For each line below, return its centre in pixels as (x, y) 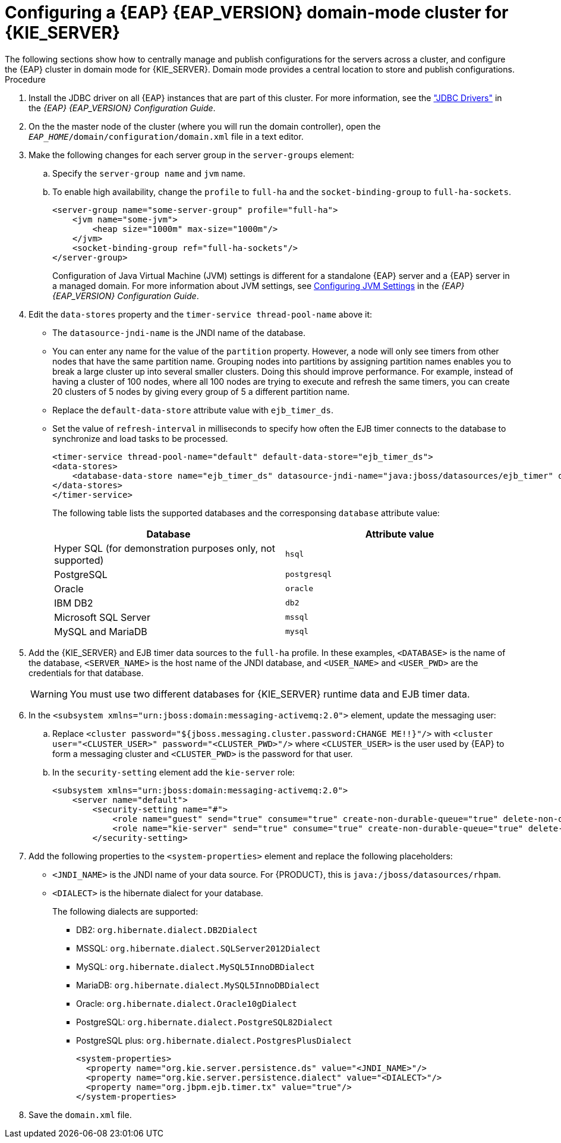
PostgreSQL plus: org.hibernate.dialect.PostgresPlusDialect (214, 1040)
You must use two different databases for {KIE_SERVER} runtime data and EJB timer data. (270, 694)
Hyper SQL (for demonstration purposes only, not (165, 548)
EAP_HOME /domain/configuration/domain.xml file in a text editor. (166, 136)
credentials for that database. (86, 673)
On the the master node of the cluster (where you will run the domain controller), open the (205, 126)
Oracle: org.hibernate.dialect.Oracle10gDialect (187, 1003)
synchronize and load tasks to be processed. (140, 438)
